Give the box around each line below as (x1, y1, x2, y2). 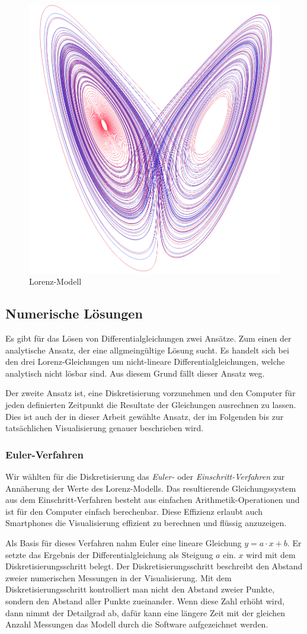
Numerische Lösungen (5, 304, 143, 323)
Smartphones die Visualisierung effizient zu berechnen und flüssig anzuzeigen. (5, 517, 287, 529)
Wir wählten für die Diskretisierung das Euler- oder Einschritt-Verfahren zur (5, 470, 285, 482)
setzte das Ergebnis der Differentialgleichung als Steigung (5, 548, 213, 560)
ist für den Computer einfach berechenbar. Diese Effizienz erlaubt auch (5, 505, 263, 517)
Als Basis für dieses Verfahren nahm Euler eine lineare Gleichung (5, 536, 242, 549)
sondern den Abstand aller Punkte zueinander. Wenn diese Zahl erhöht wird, (5, 594, 284, 607)
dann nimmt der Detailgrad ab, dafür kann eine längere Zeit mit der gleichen (5, 606, 286, 619)
